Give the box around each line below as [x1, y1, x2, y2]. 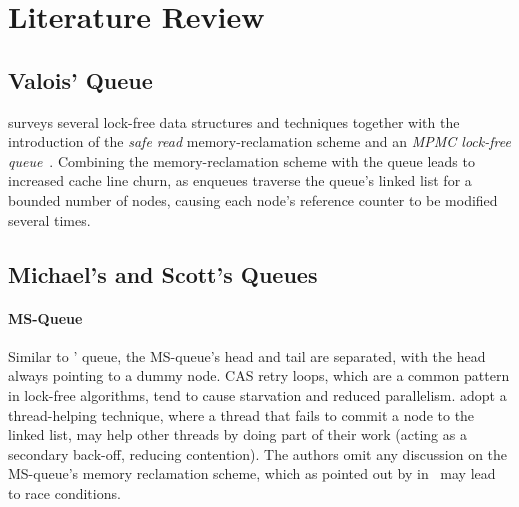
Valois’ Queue [8, 64, 153, 95]
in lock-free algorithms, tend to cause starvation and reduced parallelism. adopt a [8, 384, 507, 405]
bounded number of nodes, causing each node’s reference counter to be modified [8, 189, 498, 210]
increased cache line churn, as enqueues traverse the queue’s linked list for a [8, 170, 472, 191]
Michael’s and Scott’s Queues [8, 258, 318, 289]
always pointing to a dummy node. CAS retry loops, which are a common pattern [8, 365, 510, 386]
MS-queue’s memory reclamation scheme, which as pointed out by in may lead [8, 463, 496, 484]
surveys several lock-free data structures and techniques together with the [8, 111, 460, 132]
